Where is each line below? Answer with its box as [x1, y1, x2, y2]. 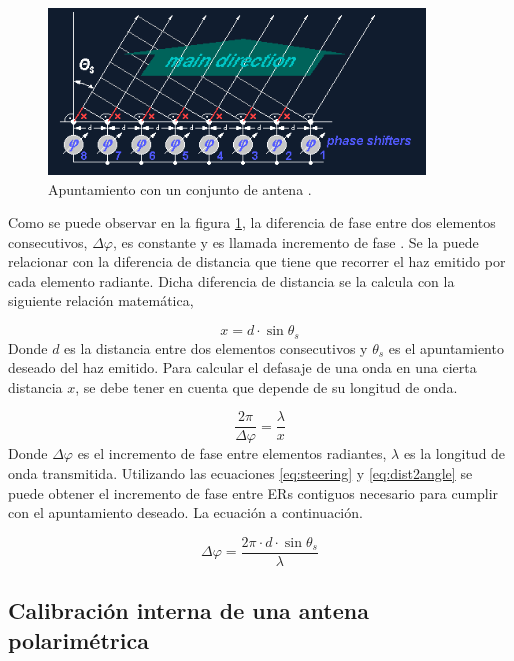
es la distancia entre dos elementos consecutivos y [64, 337, 368, 358]
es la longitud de [403, 443, 506, 464]
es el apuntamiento [388, 337, 504, 358]
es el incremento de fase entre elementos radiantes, [77, 443, 387, 464]
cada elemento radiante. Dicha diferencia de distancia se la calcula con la [8, 270, 455, 291]
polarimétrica [8, 624, 149, 655]
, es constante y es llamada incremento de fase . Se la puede [112, 231, 479, 252]
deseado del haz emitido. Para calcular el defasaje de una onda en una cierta [8, 357, 477, 378]
